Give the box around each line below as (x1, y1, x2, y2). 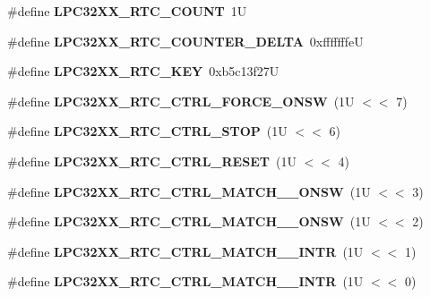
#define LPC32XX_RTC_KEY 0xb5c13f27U (7, 62, 279, 81)
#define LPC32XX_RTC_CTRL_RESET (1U (7, 151, 297, 170)
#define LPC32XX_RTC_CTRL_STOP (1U (7, 122, 288, 140)
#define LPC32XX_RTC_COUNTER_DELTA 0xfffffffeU (7, 31, 364, 50)
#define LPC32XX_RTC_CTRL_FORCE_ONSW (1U (7, 91, 355, 110)
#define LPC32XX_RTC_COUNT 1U (7, 2, 247, 20)
